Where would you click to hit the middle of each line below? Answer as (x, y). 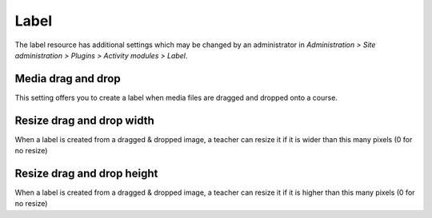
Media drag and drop (68, 79)
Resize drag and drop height (86, 173)
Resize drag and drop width (85, 120)
